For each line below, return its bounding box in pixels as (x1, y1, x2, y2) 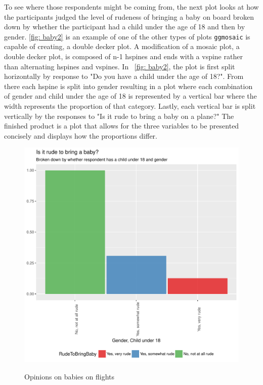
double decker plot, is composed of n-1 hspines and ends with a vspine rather (4, 51, 243, 62)
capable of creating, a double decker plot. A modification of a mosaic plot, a (4, 41, 240, 52)
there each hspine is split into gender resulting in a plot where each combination (4, 80, 253, 91)
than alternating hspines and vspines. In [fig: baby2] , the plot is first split (4, 61, 235, 71)
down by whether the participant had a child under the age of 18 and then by (4, 21, 245, 32)
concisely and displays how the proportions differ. (4, 130, 158, 141)
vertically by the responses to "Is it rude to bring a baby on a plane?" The (4, 110, 234, 121)
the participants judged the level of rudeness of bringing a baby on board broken (4, 11, 254, 22)
